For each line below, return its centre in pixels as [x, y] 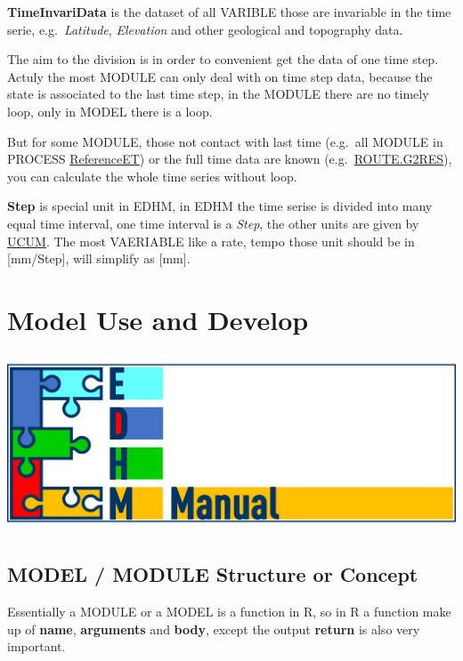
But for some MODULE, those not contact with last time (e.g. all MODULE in [225, 141]
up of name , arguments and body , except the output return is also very [214, 629]
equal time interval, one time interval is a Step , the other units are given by [213, 223]
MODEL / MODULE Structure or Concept [213, 574]
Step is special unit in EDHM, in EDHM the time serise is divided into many [220, 206]
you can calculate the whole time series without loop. [152, 176]
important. [37, 646]
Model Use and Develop [158, 319]
